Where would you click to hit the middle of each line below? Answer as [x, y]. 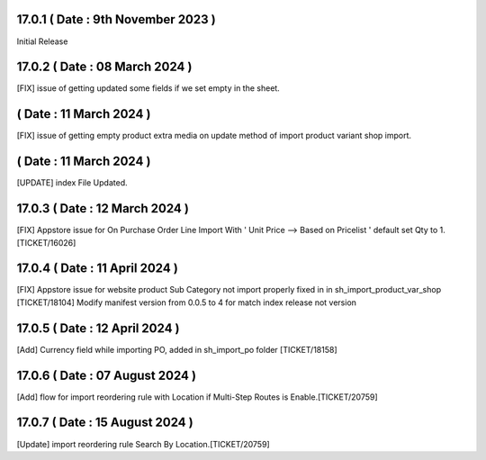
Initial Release [42, 41]
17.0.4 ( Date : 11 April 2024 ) [98, 269]
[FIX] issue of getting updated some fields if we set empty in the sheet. [148, 88]
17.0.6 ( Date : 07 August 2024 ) [107, 375]
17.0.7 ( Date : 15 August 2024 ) [105, 423]
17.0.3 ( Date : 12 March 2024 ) [103, 208]
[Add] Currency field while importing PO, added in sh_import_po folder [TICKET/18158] [177, 349]
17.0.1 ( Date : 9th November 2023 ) [116, 19]
